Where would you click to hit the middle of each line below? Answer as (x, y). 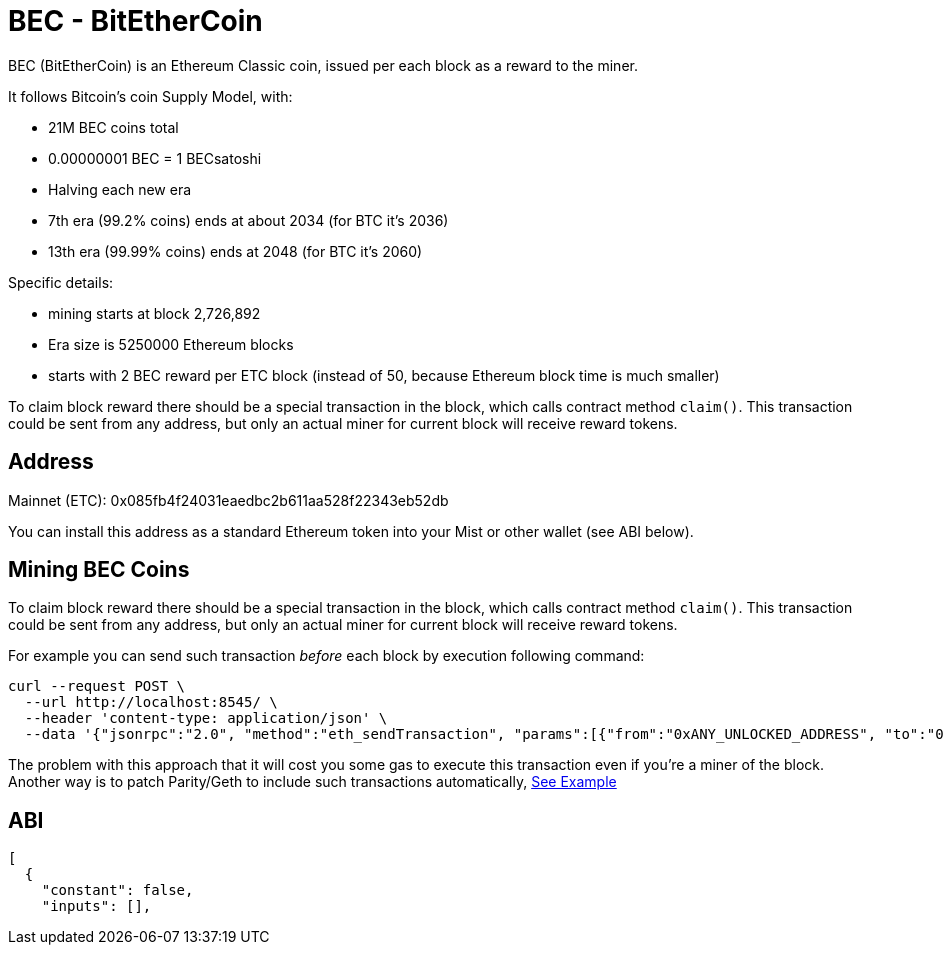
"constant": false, (117, 890)
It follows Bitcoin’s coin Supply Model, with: (150, 96)
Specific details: (61, 282)
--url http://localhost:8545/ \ (151, 702)
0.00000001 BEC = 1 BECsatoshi (155, 158)
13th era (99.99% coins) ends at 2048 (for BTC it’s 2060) (235, 251)
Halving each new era (120, 189)
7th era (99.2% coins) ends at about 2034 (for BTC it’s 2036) (248, 220)
